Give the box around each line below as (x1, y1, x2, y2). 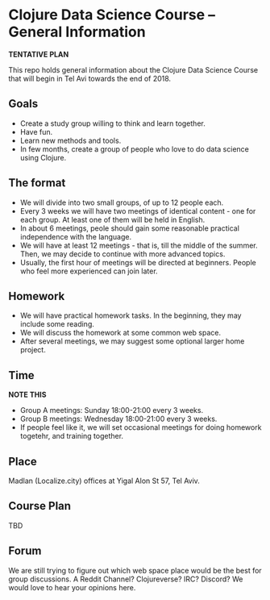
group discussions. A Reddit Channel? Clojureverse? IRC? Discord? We (8, 574, 243, 584)
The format (8, 176, 66, 190)
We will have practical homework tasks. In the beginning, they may (19, 310, 242, 320)
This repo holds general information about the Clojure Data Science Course (8, 65, 259, 74)
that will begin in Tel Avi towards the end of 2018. (8, 73, 172, 83)
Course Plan (8, 499, 71, 513)
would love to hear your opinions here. (8, 582, 136, 592)
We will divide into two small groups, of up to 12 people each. (19, 198, 224, 207)
